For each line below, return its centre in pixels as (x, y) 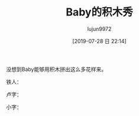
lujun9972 (99, 29)
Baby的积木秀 (99, 12)
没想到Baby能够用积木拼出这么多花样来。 (56, 69)
